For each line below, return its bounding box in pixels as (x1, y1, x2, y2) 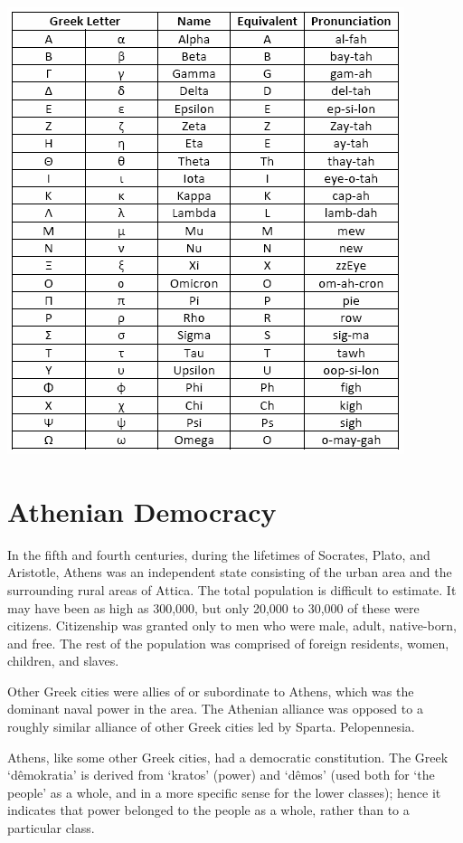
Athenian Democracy (7, 492, 277, 529)
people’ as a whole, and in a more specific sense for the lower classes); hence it (7, 782, 441, 801)
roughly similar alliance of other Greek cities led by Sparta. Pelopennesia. (7, 717, 415, 736)
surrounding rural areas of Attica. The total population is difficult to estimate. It (7, 580, 457, 599)
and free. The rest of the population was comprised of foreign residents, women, (7, 633, 449, 652)
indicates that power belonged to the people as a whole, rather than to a (7, 800, 410, 819)
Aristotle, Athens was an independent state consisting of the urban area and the (7, 563, 452, 582)
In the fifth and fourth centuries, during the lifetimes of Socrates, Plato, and (7, 545, 430, 564)
